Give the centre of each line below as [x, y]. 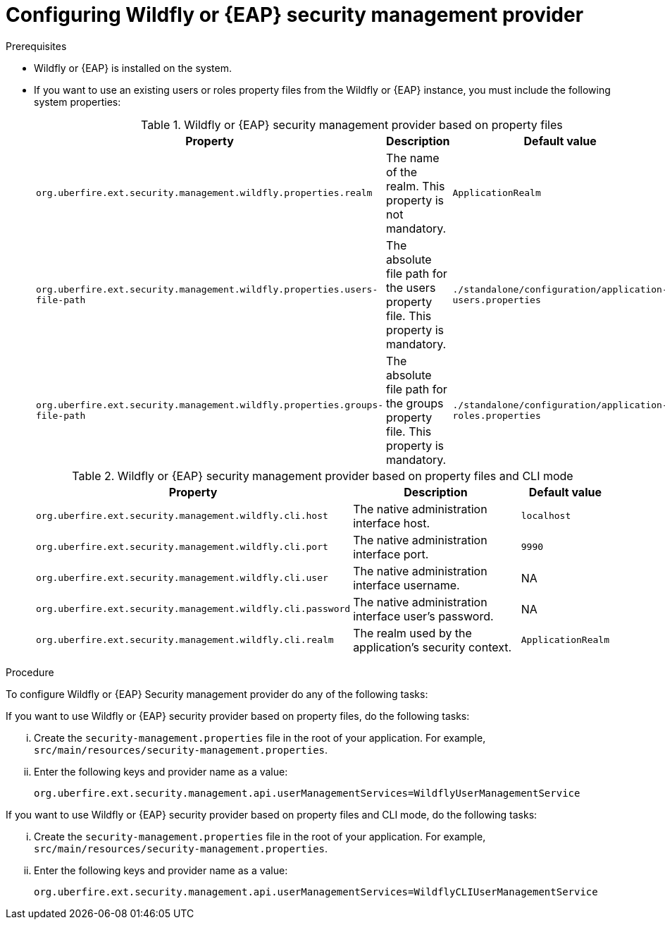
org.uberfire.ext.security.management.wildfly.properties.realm [204, 193]
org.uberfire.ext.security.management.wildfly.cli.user [182, 578]
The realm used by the [412, 633]
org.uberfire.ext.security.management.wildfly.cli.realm [185, 640]
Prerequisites [36, 46]
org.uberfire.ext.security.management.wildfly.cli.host [182, 516]
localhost [546, 516]
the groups [415, 403]
